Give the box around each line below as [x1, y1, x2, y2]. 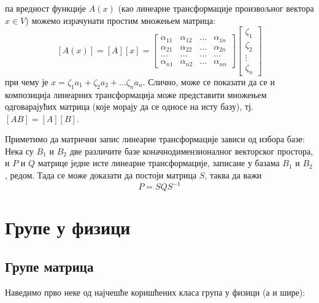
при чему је [5, 75, 48, 88]
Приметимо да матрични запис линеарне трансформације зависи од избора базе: [5, 132, 305, 145]
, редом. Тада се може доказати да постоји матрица [5, 169, 197, 182]
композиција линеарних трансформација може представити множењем [5, 88, 267, 101]
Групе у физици [5, 215, 131, 240]
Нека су [5, 144, 34, 157]
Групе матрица [5, 256, 94, 275]
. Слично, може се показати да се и [142, 75, 275, 88]
